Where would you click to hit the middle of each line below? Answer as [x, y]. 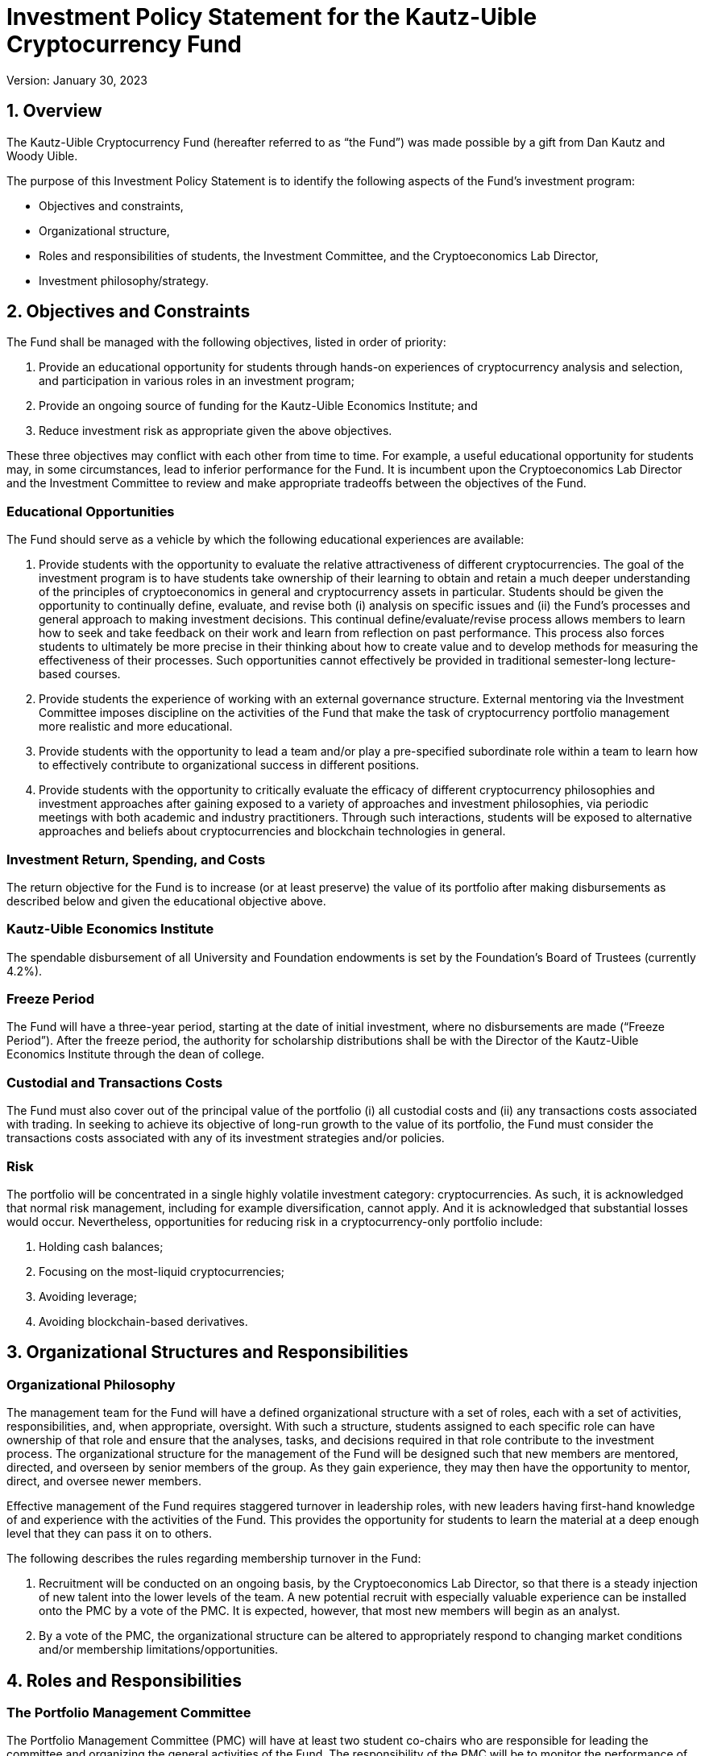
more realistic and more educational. [136, 727]
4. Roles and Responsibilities [124, 1680]
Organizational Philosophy [91, 1384]
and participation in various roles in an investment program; [197, 381]
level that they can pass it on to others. [110, 1534]
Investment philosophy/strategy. [124, 280]
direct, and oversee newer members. [104, 1481]
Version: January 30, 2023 [77, 80]
